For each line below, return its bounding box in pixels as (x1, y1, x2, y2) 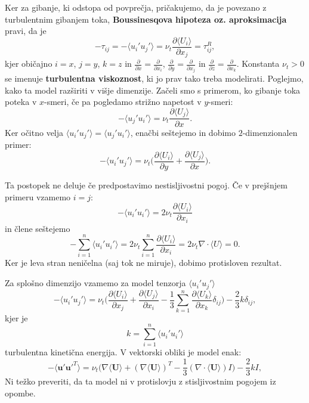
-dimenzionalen (242, 126, 298, 138)
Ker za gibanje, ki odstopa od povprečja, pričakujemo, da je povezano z (5, 1, 267, 13)
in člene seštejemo (5, 222, 70, 234)
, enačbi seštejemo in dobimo (130, 126, 236, 138)
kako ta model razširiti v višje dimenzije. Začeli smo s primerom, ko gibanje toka (5, 83, 301, 96)
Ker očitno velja (5, 126, 64, 138)
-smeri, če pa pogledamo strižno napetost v (44, 95, 202, 108)
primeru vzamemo (5, 190, 71, 203)
